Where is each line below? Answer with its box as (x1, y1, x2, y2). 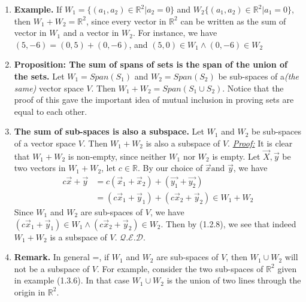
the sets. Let (14, 69, 65, 82)
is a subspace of (50, 230, 107, 243)
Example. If (14, 3, 62, 15)
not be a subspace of (14, 262, 90, 274)
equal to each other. (14, 105, 87, 117)
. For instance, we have (132, 26, 217, 39)
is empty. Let (212, 150, 260, 162)
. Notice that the (222, 81, 284, 94)
